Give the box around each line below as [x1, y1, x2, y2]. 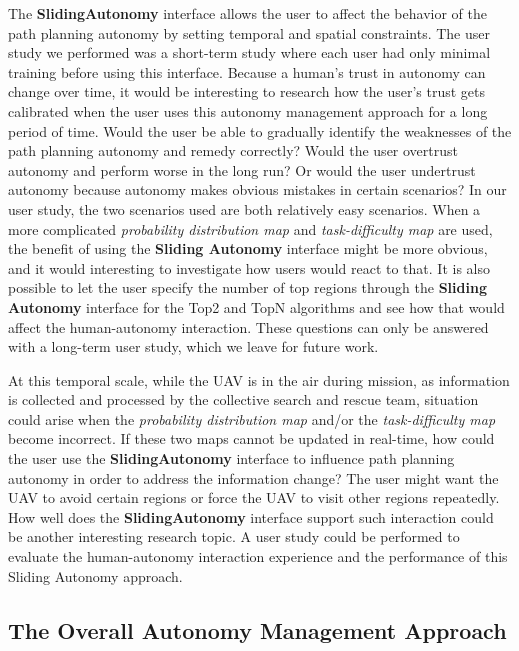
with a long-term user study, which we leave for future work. [8, 336, 379, 357]
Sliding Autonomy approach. [8, 565, 183, 586]
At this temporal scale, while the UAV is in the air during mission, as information [8, 369, 510, 390]
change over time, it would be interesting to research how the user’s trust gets [8, 81, 486, 102]
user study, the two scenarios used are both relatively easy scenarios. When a [8, 198, 481, 219]
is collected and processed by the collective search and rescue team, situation [8, 389, 479, 410]
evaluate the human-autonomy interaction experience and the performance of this [8, 546, 508, 567]
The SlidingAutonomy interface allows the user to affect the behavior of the [8, 3, 487, 23]
